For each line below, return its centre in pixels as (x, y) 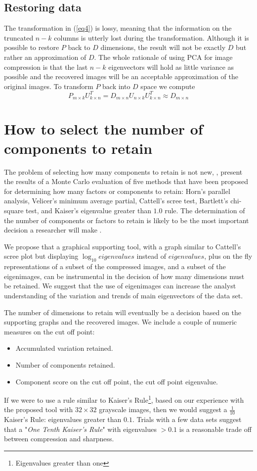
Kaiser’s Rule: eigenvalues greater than (63, 419)
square (14, 210)
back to (79, 47)
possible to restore (32, 47)
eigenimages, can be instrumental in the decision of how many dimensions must (124, 276)
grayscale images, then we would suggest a (163, 409)
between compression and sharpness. (59, 439)
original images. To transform (49, 86)
